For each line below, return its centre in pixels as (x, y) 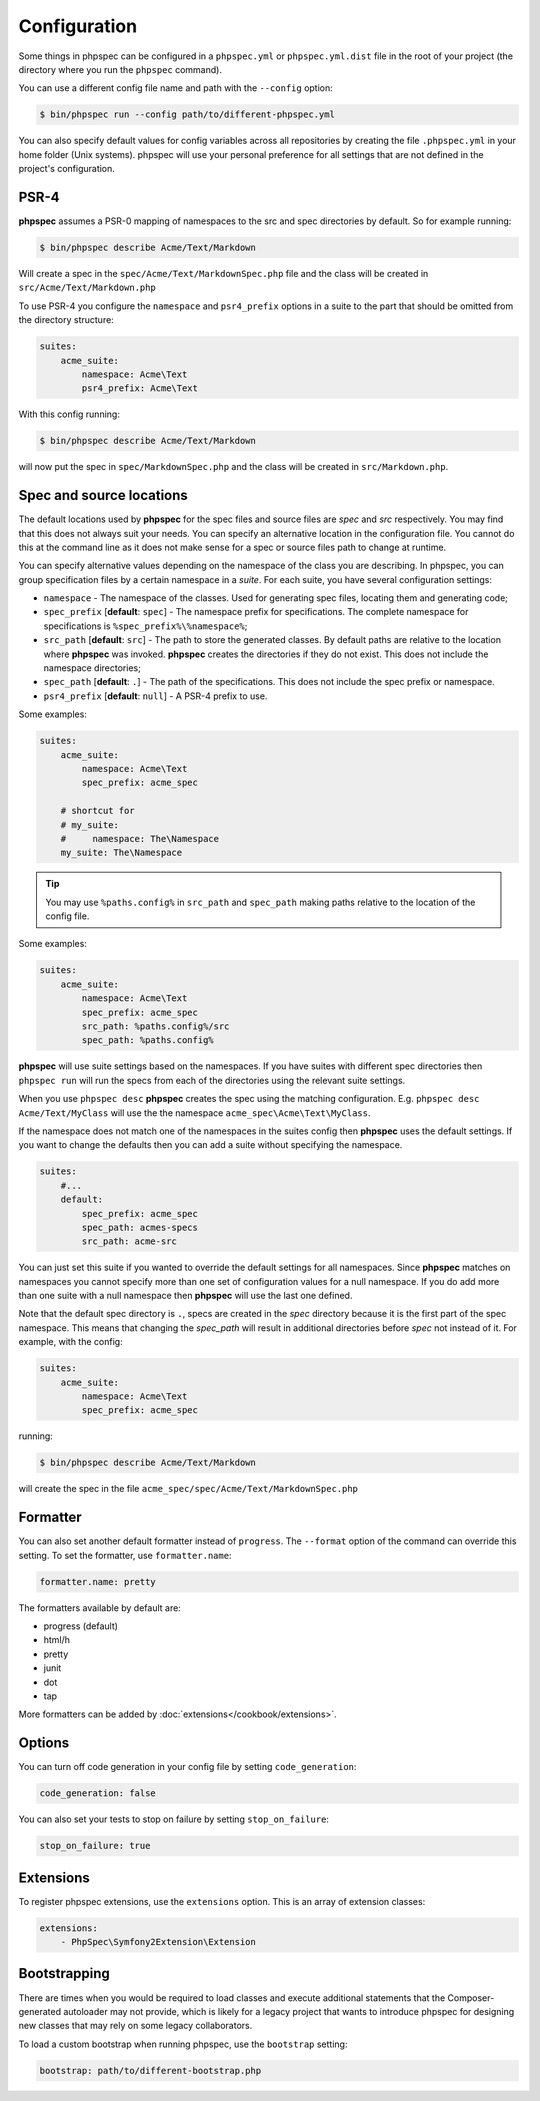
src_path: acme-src (129, 1241)
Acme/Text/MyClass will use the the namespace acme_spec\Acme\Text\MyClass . (194, 1112)
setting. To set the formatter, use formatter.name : (125, 1555)
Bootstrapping (64, 1973)
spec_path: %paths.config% (147, 1040)
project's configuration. (66, 169)
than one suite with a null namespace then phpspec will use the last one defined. (185, 1296)
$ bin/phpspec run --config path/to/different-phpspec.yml (187, 114)
